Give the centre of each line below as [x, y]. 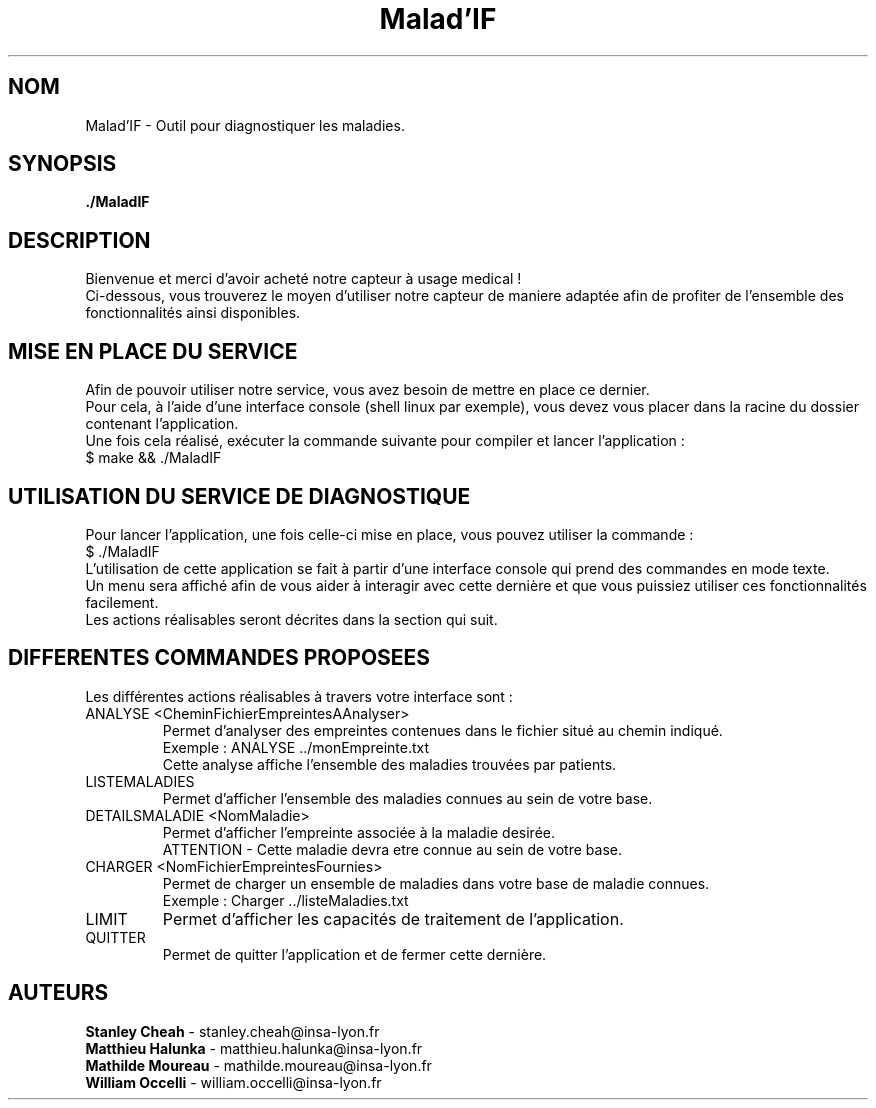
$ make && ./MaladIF [153, 458]
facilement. [122, 602]
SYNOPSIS [62, 164]
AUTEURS [58, 993]
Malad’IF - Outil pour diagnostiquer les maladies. [245, 125]
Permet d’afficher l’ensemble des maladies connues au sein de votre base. [407, 798]
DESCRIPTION [79, 240]
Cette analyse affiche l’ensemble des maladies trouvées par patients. [389, 764]
